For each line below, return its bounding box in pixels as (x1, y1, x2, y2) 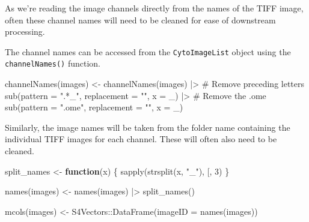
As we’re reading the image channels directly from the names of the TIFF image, (5, 2, 304, 14)
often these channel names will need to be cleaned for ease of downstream (5, 13, 276, 26)
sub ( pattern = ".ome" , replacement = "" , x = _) (5, 101, 183, 113)
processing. (5, 25, 45, 38)
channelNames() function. (5, 57, 100, 70)
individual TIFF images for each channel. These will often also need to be (5, 133, 277, 145)
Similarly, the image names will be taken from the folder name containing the (5, 121, 290, 133)
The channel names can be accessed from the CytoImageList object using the (5, 45, 291, 58)
